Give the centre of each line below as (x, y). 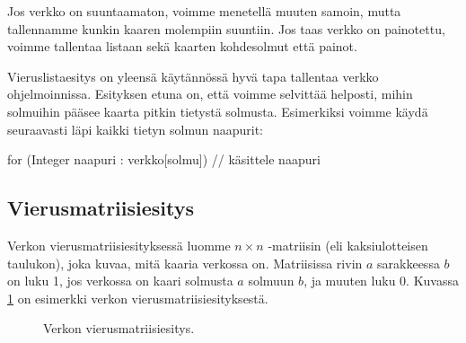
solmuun (271, 281)
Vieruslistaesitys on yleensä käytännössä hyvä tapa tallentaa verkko (193, 76)
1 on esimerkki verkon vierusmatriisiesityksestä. (138, 298)
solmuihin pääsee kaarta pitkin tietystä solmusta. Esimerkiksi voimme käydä (218, 111)
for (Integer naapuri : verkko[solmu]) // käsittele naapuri (164, 159)
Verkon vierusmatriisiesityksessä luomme (119, 245)
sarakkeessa (409, 263)
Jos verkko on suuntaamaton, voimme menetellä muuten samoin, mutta (204, 11)
